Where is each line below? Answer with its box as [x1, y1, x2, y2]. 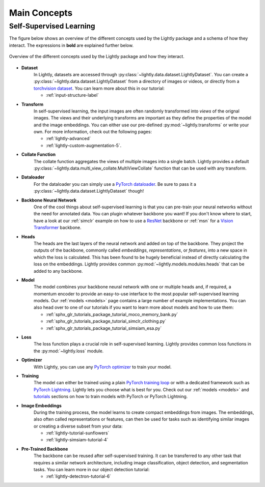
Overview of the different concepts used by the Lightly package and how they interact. [9, 54, 185, 59]
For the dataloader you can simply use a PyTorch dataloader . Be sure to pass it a [33, 181, 196, 187]
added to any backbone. [33, 268, 83, 274]
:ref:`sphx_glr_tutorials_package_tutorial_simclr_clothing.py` [46, 318, 166, 324]
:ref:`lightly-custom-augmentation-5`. [46, 143, 122, 148]
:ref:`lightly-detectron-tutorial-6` [46, 473, 111, 479]
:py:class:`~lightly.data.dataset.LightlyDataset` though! [33, 188, 144, 194]
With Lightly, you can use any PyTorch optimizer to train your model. [33, 364, 172, 370]
